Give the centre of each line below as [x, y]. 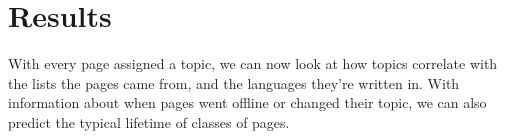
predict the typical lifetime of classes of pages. [149, 121]
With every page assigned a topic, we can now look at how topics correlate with [253, 63]
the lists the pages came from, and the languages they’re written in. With [234, 82]
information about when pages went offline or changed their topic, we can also [247, 102]
